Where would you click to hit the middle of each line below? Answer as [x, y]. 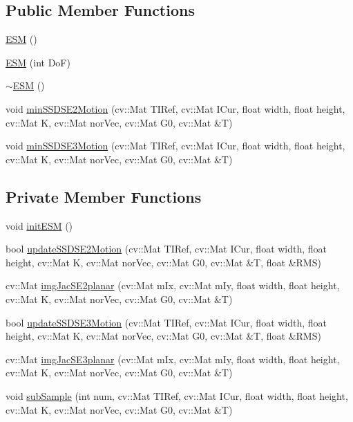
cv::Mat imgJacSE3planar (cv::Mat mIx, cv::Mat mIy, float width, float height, [173, 359]
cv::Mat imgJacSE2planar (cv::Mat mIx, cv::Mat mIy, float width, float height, [173, 285]
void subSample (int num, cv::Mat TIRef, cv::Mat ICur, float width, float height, [177, 395]
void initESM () [39, 225]
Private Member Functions [104, 196]
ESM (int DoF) [38, 62]
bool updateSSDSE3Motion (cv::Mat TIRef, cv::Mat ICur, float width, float [166, 322]
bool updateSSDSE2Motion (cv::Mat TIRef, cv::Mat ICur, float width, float [166, 249]
